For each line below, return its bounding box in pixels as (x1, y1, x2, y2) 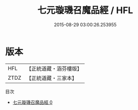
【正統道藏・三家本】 (26, 74, 78, 81)
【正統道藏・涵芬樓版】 (26, 65, 83, 72)
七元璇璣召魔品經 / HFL (37, 5, 133, 16)
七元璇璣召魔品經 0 (12, 99, 53, 105)
